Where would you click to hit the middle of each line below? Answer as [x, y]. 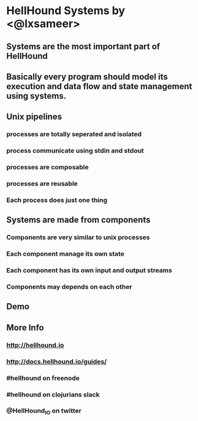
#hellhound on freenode [43, 378]
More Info [25, 327]
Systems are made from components [78, 220]
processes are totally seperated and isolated [74, 134]
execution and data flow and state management [99, 86]
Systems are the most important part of [83, 46]
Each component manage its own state [65, 254]
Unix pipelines [34, 117]
